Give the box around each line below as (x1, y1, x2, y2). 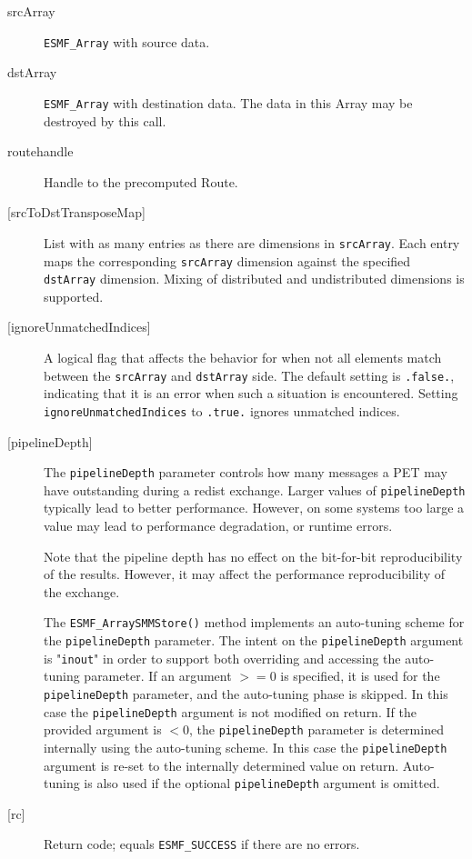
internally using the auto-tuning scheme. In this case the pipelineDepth (44, 737, 447, 756)
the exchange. (44, 582, 120, 601)
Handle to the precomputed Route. (44, 172, 238, 191)
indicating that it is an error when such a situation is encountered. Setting (44, 384, 458, 403)
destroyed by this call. (44, 111, 166, 130)
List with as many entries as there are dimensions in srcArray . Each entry (44, 233, 460, 252)
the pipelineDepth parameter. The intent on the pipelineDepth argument (44, 631, 464, 650)
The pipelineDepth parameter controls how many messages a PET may (44, 463, 447, 482)
